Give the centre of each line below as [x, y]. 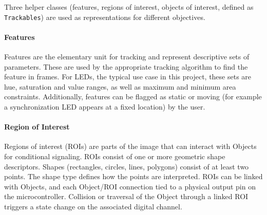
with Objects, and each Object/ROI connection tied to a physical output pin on [130, 186]
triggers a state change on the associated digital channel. [93, 206]
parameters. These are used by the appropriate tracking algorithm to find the [126, 66]
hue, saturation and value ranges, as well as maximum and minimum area [120, 86]
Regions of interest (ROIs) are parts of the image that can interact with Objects [130, 146]
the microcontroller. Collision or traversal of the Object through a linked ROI [126, 196]
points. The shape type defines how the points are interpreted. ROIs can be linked [133, 176]
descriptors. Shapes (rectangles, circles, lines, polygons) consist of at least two [127, 166]
